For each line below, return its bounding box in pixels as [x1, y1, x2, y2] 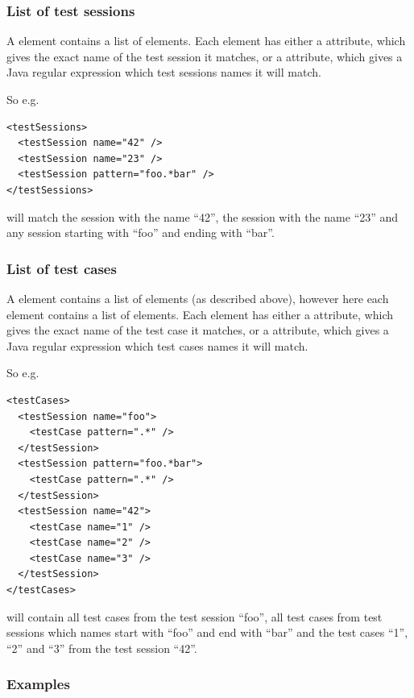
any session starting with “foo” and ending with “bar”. [6, 224, 275, 241]
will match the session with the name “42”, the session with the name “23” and [6, 208, 399, 225]
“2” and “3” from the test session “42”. [6, 639, 197, 656]
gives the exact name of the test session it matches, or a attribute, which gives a [6, 48, 403, 64]
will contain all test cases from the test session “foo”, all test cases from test [6, 608, 383, 625]
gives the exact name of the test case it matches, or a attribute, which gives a [6, 322, 389, 339]
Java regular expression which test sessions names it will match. [6, 64, 321, 81]
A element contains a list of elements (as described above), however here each [6, 289, 389, 306]
